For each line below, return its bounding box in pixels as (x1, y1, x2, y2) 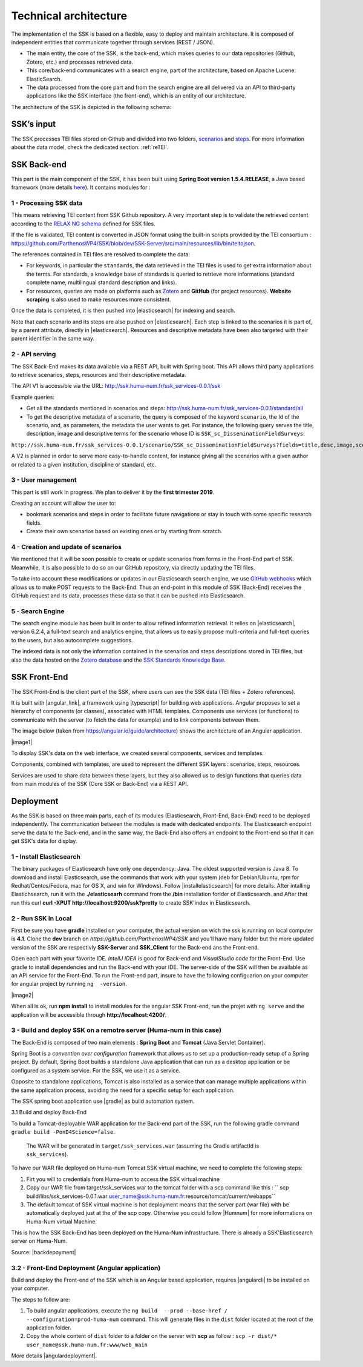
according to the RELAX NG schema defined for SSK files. (11, 220, 155, 227)
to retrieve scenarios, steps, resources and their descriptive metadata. (11, 371, 187, 379)
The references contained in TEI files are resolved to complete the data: (11, 250, 190, 258)
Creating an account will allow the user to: (11, 500, 116, 507)
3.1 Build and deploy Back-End (11, 1109, 87, 1116)
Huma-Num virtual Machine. (26, 1218, 97, 1225)
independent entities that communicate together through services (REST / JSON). (11, 38, 215, 45)
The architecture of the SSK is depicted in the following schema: (11, 103, 172, 110)
